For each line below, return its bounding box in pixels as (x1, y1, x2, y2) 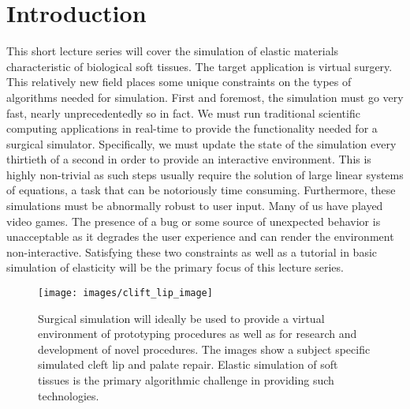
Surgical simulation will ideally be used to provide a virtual (38, 310, 325, 326)
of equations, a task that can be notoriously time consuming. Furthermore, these (6, 182, 396, 198)
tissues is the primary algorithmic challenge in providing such (38, 372, 334, 388)
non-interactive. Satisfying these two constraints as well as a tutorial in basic (6, 243, 378, 260)
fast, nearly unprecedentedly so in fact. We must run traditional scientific (6, 104, 360, 121)
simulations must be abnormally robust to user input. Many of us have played (6, 197, 383, 214)
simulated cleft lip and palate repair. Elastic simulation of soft (38, 356, 338, 373)
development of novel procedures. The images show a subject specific (38, 340, 371, 357)
